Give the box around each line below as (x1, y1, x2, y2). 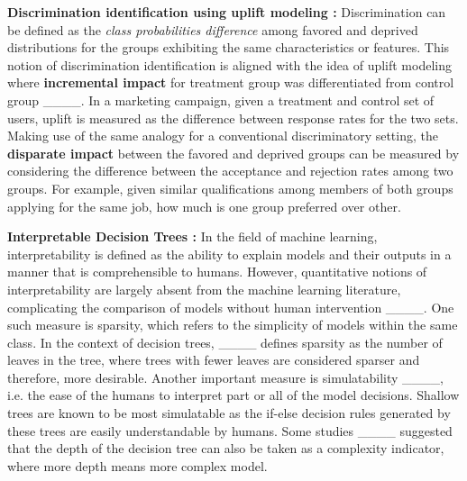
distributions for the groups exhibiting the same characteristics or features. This (7, 38, 450, 57)
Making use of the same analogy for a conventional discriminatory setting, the (7, 126, 438, 145)
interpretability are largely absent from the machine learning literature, (7, 279, 401, 298)
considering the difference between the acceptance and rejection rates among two (7, 161, 453, 180)
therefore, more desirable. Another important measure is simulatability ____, (7, 368, 444, 386)
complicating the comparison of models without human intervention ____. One (7, 297, 454, 316)
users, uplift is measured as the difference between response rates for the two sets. (7, 108, 459, 127)
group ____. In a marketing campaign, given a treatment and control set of (7, 90, 435, 109)
